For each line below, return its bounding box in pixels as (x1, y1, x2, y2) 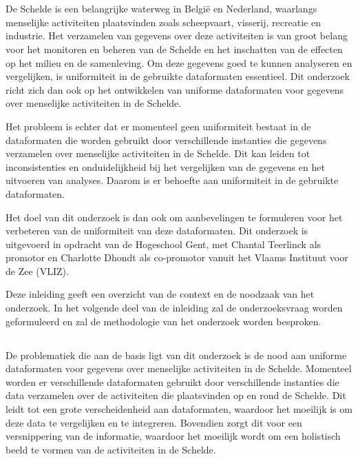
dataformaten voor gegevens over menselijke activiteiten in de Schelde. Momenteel (6, 361, 352, 376)
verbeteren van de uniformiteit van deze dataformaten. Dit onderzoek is (6, 223, 308, 238)
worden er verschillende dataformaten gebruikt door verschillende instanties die (6, 374, 339, 389)
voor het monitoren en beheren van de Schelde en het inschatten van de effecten (6, 41, 343, 56)
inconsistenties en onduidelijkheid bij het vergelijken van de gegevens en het (6, 159, 325, 174)
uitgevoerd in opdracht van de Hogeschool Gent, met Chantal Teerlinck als (6, 236, 322, 251)
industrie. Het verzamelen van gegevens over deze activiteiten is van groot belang (6, 28, 348, 43)
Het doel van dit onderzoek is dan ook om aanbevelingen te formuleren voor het (6, 210, 343, 224)
